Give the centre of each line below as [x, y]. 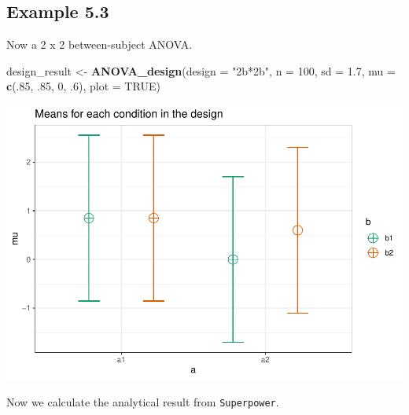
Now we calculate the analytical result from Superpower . [143, 401]
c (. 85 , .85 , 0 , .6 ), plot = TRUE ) [83, 86]
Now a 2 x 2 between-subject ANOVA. [99, 44]
